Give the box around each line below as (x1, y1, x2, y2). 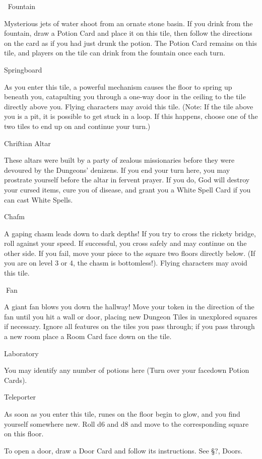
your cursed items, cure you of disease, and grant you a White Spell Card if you (4, 184, 251, 194)
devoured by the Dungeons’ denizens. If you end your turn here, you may (4, 164, 230, 175)
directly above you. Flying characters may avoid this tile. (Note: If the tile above (4, 101, 253, 111)
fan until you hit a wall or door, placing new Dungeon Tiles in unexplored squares (4, 311, 257, 321)
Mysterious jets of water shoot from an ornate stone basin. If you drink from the (4, 18, 253, 28)
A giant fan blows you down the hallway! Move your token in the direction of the (4, 301, 254, 312)
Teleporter (4, 391, 36, 402)
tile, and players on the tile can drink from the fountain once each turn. (4, 47, 225, 58)
